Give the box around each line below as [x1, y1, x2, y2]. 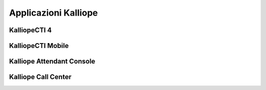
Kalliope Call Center [9, 73, 71, 81]
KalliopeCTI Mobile [9, 42, 69, 50]
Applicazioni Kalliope [9, 7, 98, 18]
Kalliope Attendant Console [9, 57, 96, 66]
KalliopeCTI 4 [9, 26, 52, 34]
